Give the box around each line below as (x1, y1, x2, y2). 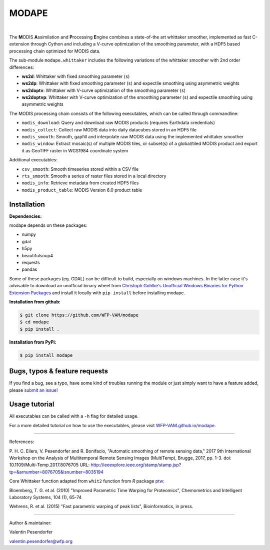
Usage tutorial (9, 400, 54, 409)
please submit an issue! (9, 387, 58, 393)
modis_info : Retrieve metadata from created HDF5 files (21, 180, 139, 186)
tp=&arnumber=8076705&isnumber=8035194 (9, 469, 104, 475)
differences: (9, 64, 34, 70)
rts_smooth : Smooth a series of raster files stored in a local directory (21, 173, 166, 179)
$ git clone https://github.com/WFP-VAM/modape (19, 312, 138, 318)
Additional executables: (9, 157, 57, 163)
